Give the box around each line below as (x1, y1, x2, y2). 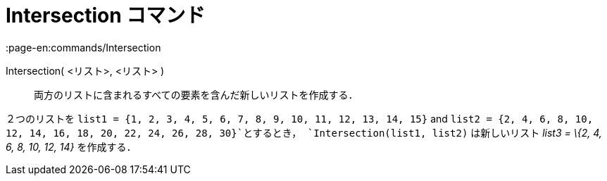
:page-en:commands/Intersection (6, 41, 161, 54)
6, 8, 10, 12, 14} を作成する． (6, 140, 137, 153)
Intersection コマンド (6, 4, 206, 27)
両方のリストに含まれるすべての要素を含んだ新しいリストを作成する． (34, 88, 358, 101)
